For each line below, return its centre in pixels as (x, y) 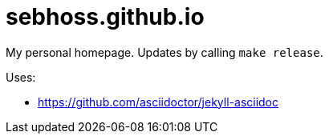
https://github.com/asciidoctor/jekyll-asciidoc (158, 102)
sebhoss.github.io (105, 17)
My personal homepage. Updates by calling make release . (164, 52)
